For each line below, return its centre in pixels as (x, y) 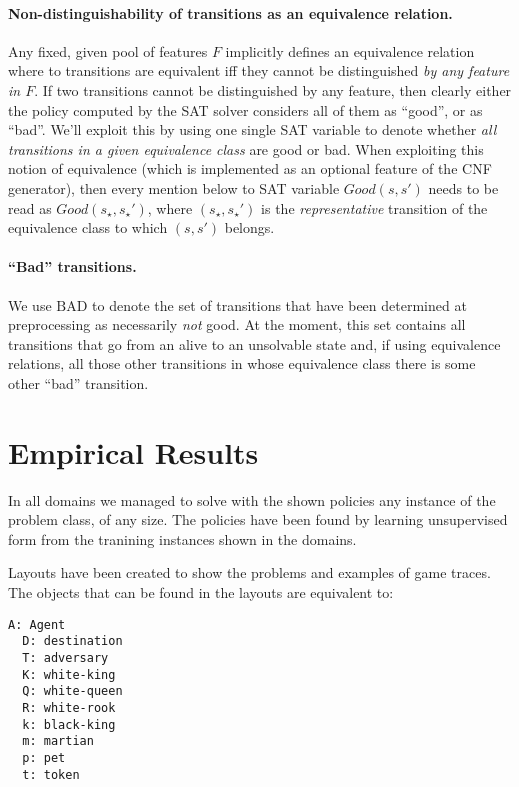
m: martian (58, 741)
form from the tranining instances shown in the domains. (182, 538)
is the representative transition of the (374, 207)
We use (30, 304)
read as (30, 207)
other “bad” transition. (78, 382)
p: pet (44, 757)
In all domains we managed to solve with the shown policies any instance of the (252, 499)
